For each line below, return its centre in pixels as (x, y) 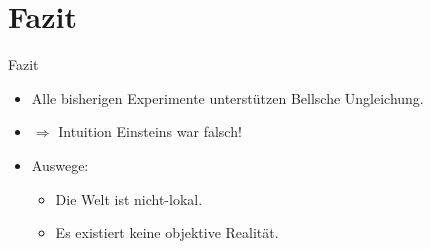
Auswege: (60, 164)
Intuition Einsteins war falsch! (150, 131)
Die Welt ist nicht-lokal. (129, 198)
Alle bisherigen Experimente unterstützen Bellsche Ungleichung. (227, 97)
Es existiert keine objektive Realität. (167, 232)
